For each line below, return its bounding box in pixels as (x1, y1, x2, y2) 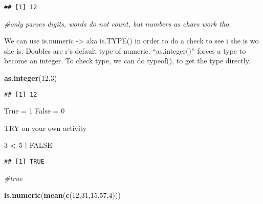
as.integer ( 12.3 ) (4, 73, 57, 83)
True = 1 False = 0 (4, 105, 65, 116)
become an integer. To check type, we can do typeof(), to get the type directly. (4, 55, 251, 66)
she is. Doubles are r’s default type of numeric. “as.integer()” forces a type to (4, 45, 246, 56)
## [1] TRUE (4, 158, 45, 166)
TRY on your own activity (4, 122, 87, 133)
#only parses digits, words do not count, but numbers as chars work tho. (4, 18, 231, 29)
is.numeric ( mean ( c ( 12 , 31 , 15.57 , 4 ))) (4, 190, 121, 200)
